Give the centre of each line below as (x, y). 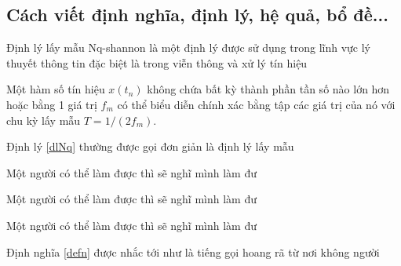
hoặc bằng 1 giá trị (52, 104)
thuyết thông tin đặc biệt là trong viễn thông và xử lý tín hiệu (157, 62)
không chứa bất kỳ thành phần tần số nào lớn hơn (268, 89)
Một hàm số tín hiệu (56, 89)
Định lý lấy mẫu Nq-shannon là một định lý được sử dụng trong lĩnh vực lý (189, 47)
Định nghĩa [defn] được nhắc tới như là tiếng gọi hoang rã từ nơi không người (193, 251)
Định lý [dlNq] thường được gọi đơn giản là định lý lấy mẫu (150, 146)
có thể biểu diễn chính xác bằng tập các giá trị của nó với (256, 104)
